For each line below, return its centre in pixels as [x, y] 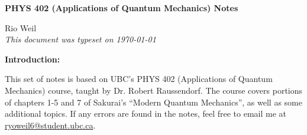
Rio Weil [21, 27]
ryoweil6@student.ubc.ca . [50, 125]
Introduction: [33, 59]
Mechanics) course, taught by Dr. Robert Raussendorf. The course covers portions [154, 90]
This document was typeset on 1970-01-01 [80, 39]
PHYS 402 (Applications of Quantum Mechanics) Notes [122, 8]
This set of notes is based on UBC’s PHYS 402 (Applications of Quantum [139, 79]
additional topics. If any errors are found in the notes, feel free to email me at [146, 113]
